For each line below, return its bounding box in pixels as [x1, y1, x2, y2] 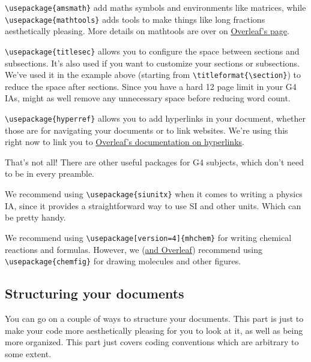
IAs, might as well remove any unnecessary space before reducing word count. [5, 92, 291, 104]
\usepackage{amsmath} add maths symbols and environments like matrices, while [5, 1, 306, 13]
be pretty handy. [5, 211, 66, 224]
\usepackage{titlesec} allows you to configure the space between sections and [5, 44, 300, 57]
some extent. [5, 347, 52, 360]
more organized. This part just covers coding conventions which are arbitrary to [5, 336, 299, 348]
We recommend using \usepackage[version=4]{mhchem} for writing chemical [5, 231, 292, 243]
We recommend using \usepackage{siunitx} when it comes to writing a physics [5, 188, 303, 200]
